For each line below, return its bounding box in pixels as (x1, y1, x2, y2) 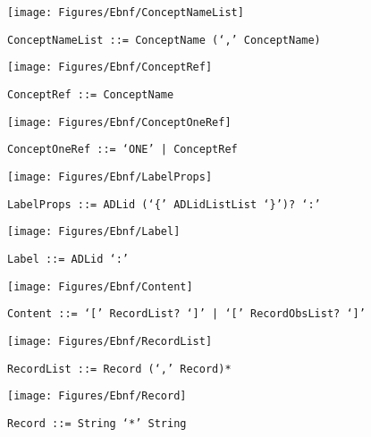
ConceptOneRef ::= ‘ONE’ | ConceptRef (7, 143, 238, 156)
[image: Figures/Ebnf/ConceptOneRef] (7, 115, 232, 129)
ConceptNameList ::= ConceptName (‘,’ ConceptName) (7, 33, 321, 46)
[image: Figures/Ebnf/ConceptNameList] (7, 6, 244, 19)
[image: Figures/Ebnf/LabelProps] (7, 170, 213, 183)
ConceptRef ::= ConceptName (7, 88, 174, 101)
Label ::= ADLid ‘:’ (7, 252, 130, 265)
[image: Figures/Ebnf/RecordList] (7, 334, 213, 348)
